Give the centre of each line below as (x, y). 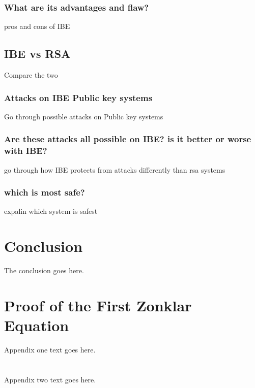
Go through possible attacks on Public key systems (84, 116)
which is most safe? (45, 192)
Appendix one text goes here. (50, 349)
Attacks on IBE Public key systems (78, 97)
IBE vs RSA (37, 54)
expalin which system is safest (51, 211)
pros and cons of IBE (37, 26)
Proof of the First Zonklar (98, 305)
